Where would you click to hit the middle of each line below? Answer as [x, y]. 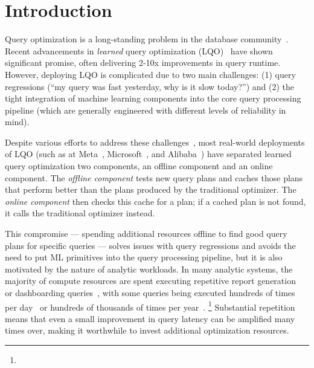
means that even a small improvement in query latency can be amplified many [150, 318]
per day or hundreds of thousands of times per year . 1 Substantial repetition [150, 306]
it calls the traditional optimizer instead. [80, 213]
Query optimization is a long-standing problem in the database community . [147, 39]
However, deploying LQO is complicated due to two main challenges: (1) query [150, 74]
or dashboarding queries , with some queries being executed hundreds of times [150, 292]
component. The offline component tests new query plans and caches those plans [154, 177]
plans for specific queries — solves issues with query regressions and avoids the [150, 245]
